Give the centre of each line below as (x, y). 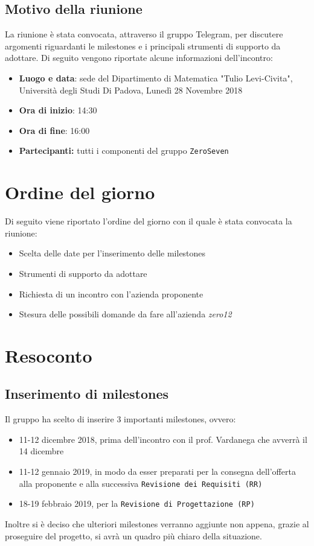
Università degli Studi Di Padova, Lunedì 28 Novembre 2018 (131, 90)
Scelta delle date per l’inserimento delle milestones (112, 253)
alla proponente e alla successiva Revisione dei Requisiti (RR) (141, 483)
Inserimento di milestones (87, 394)
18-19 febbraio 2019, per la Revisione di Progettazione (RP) (137, 503)
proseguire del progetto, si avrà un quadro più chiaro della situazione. (133, 535)
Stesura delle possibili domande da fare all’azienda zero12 (125, 314)
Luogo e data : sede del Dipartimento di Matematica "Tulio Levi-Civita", (156, 78)
